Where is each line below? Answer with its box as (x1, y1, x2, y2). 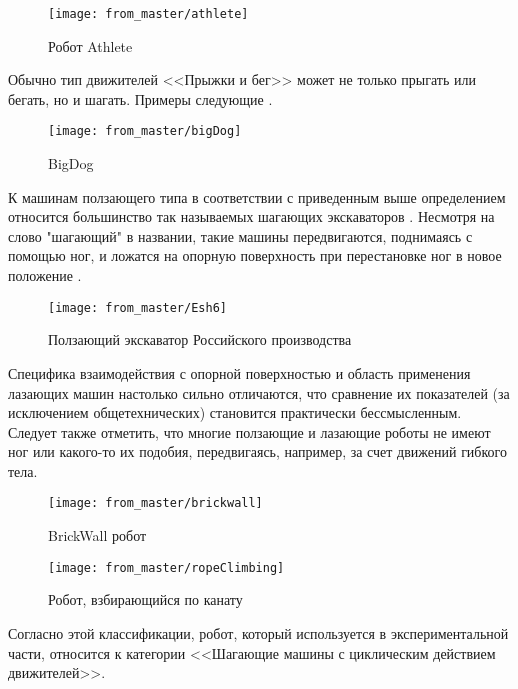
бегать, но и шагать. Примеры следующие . (8, 88, 273, 109)
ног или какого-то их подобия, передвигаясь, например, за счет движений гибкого (8, 441, 507, 462)
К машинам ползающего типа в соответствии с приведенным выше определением (8, 186, 506, 207)
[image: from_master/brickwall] (48, 496, 263, 511)
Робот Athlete (48, 35, 133, 56)
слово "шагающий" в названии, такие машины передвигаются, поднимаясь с (8, 225, 473, 246)
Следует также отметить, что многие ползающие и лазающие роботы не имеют (8, 421, 491, 442)
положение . (8, 265, 82, 286)
